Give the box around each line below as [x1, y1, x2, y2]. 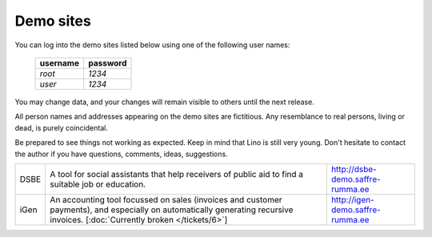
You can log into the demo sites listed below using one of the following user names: [14, 40, 290, 50]
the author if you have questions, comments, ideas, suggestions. [14, 149, 228, 159]
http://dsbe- [330, 163, 378, 175]
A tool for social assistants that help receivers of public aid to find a [50, 168, 304, 179]
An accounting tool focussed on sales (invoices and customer [50, 194, 282, 205]
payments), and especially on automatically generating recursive [50, 204, 294, 215]
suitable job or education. [50, 179, 146, 190]
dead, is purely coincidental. [14, 123, 108, 132]
